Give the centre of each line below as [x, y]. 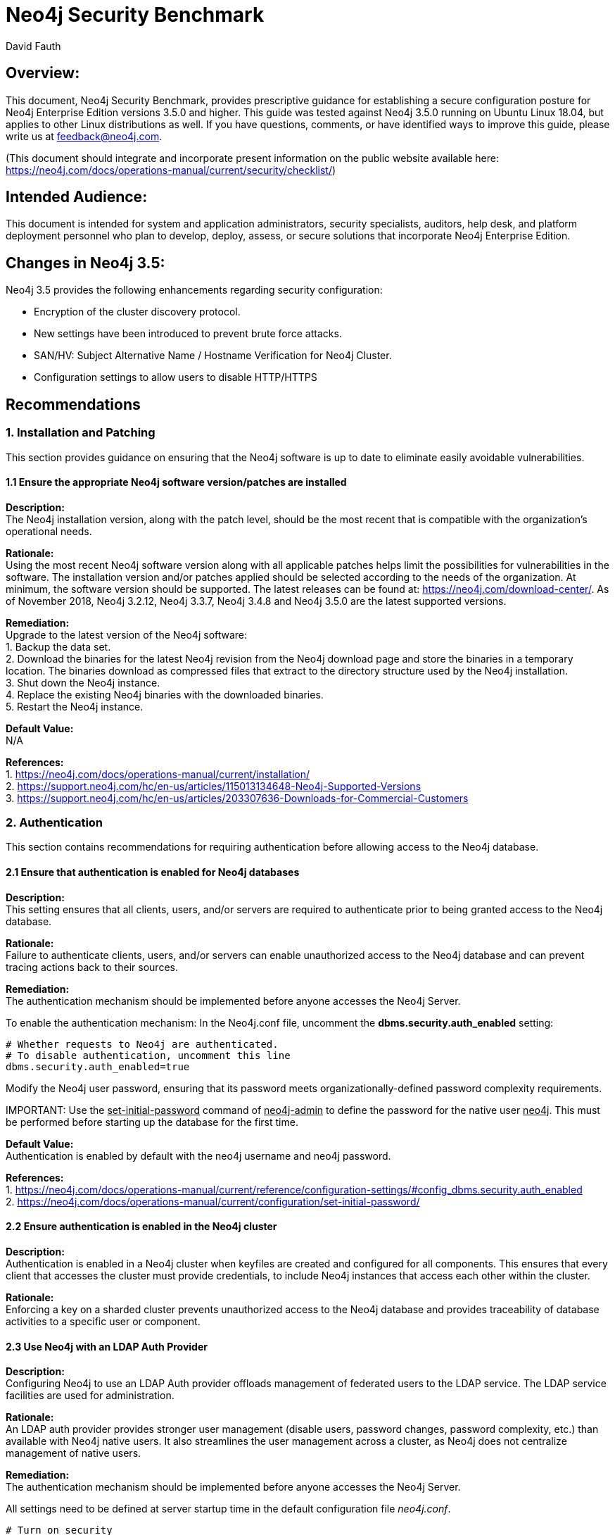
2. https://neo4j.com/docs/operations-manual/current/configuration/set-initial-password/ [213, 1201]
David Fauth [33, 46]
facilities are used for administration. [90, 1396]
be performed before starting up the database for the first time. [152, 1122]
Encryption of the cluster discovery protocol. [137, 312]
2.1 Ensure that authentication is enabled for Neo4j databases [153, 872]
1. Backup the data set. [58, 646]
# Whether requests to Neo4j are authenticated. [142, 1044]
